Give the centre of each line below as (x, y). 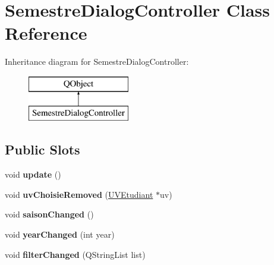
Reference (46, 33)
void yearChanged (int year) (60, 234)
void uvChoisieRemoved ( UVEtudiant (79, 194)
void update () (33, 174)
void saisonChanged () (49, 214)
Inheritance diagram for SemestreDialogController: (97, 61)
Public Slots (42, 149)
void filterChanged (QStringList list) (75, 254)
